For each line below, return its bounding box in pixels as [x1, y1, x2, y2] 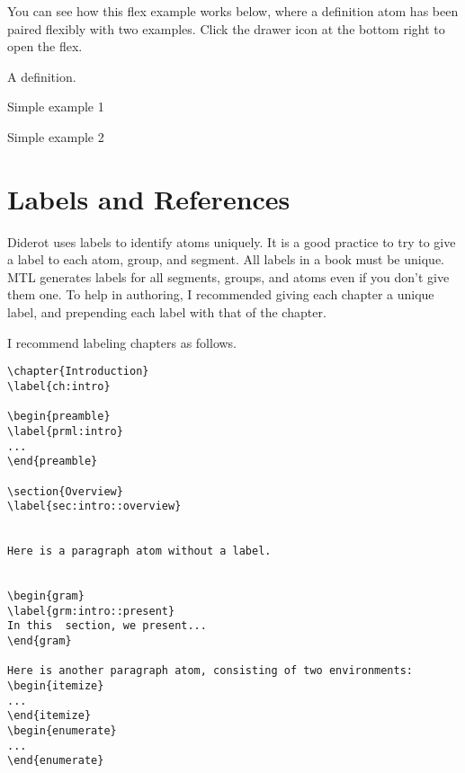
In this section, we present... [7, 619, 207, 633]
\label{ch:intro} [7, 379, 111, 393]
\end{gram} [7, 635, 72, 648]
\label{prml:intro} [7, 424, 123, 438]
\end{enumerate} [7, 754, 104, 768]
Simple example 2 [7, 127, 104, 146]
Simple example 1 [7, 97, 104, 116]
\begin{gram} [7, 590, 85, 603]
